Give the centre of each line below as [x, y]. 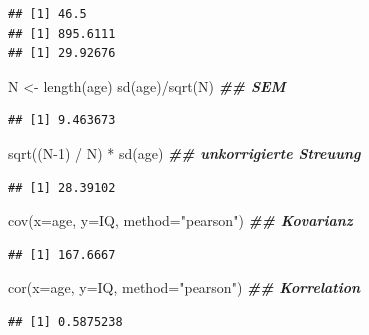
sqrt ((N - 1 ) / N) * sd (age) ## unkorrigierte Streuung [184, 152]
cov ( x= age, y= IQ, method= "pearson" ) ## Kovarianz [180, 220]
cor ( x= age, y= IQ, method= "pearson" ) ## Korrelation [184, 287]
